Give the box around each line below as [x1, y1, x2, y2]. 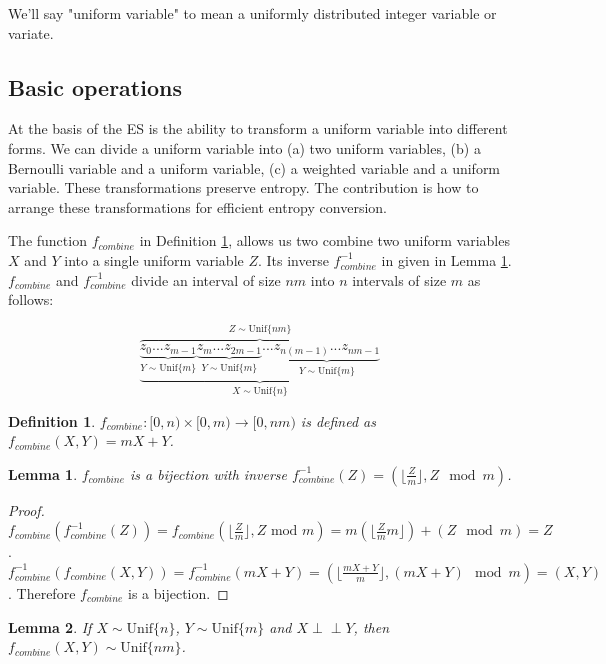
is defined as [300, 410, 376, 431]
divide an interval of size [131, 269, 281, 290]
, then [353, 616, 389, 637]
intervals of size [352, 269, 447, 290]
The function [8, 230, 87, 251]
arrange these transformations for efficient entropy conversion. [8, 196, 387, 217]
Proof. [8, 499, 45, 520]
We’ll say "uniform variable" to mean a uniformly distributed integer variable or [8, 3, 497, 23]
